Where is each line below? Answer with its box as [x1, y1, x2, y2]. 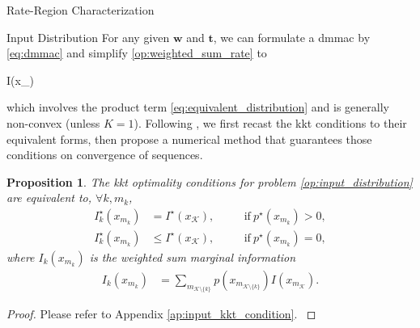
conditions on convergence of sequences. [6, 146, 203, 163]
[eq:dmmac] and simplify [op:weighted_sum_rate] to [6, 44, 267, 61]
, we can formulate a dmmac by [213, 28, 371, 45]
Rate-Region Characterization [6, 2, 155, 18]
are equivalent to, [6, 189, 92, 206]
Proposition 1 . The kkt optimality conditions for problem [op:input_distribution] [6, 173, 413, 190]
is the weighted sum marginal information [89, 249, 296, 265]
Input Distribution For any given [6, 28, 170, 45]
